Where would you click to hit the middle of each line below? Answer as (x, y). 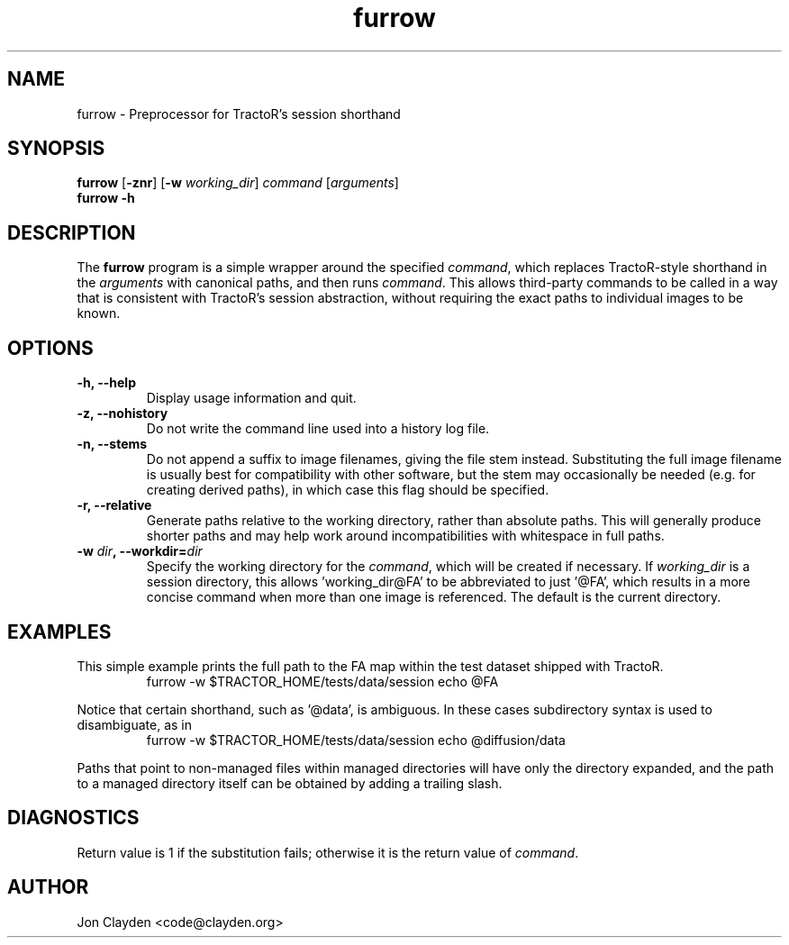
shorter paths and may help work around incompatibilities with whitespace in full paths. (405, 536)
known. (99, 313)
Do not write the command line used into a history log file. (318, 429)
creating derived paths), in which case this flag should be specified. (348, 490)
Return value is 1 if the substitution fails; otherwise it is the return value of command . (328, 852)
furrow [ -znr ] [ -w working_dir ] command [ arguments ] (238, 183)
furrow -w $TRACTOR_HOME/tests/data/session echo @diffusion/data (356, 740)
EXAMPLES (59, 632)
